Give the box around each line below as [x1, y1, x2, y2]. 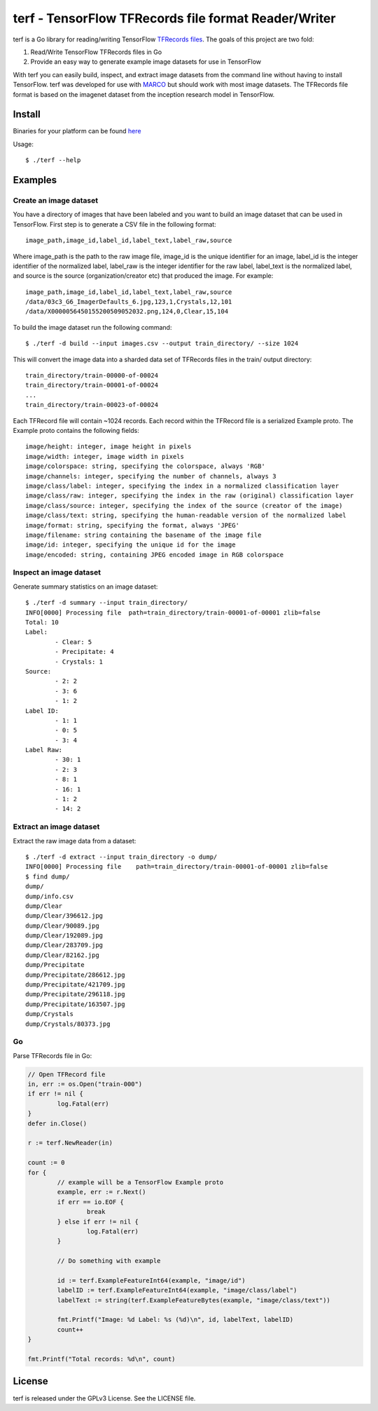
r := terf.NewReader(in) [27, 1139, 113, 1147]
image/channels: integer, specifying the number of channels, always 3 [25, 472, 276, 480]
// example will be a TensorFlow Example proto [57, 1179, 224, 1186]
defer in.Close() [27, 1119, 87, 1128]
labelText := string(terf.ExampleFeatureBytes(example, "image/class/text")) [57, 1296, 330, 1304]
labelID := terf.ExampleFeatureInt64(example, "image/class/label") [57, 1286, 297, 1295]
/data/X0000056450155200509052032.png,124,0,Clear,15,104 [25, 307, 229, 316]
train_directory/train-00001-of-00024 [25, 381, 159, 389]
